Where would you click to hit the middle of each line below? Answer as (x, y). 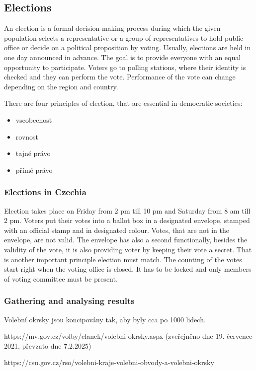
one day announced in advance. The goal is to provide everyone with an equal (123, 57)
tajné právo (33, 153)
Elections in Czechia (45, 192)
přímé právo (34, 170)
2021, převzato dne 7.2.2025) (48, 345)
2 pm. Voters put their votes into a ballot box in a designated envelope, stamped (127, 220)
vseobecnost (34, 119)
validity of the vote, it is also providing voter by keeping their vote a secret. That (128, 249)
